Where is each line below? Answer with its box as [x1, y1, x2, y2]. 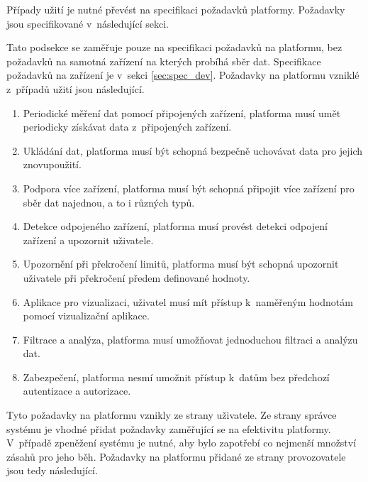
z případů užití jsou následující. [6, 81, 145, 96]
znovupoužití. [23, 157, 82, 172]
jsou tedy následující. [6, 463, 98, 478]
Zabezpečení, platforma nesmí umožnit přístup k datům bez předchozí [23, 369, 330, 384]
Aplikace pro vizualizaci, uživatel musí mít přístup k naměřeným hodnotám [23, 294, 353, 309]
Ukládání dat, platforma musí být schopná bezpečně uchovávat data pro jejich [23, 143, 362, 158]
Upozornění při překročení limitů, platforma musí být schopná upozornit [23, 256, 339, 271]
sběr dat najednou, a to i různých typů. [23, 195, 195, 209]
